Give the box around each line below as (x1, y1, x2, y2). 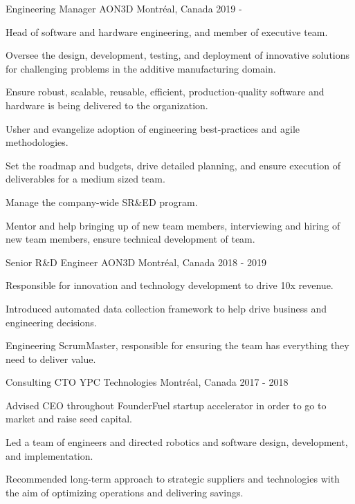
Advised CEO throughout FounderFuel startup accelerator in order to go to (6, 398, 327, 412)
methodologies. (6, 135, 69, 149)
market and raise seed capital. (6, 411, 132, 426)
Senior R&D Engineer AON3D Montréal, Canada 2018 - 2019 (6, 254, 267, 269)
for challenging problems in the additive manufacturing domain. (6, 61, 276, 75)
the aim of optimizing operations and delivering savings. (6, 485, 244, 499)
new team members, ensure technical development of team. (6, 232, 255, 246)
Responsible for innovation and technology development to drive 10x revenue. (6, 278, 334, 292)
